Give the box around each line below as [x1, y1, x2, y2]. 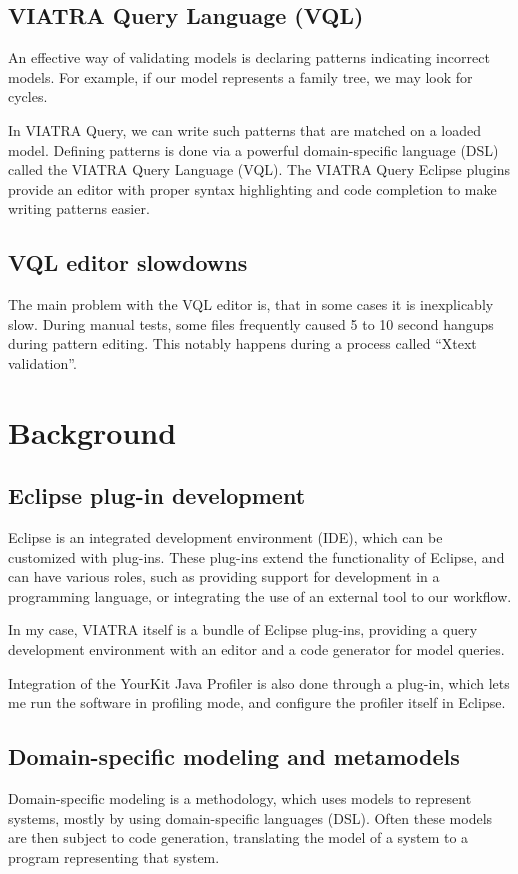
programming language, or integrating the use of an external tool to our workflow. [8, 585, 512, 606]
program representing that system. [8, 846, 220, 867]
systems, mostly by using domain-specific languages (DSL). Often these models [8, 807, 493, 828]
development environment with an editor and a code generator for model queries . [8, 639, 505, 660]
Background [8, 411, 177, 452]
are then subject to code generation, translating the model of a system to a [8, 827, 469, 848]
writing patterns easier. [8, 198, 150, 219]
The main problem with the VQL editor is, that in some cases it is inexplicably [8, 294, 494, 315]
